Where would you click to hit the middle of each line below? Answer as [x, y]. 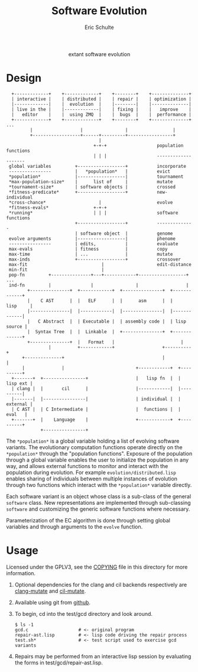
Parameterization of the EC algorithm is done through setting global [88, 520]
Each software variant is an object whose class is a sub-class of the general [99, 496]
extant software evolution [99, 54]
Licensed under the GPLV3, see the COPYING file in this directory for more [97, 567]
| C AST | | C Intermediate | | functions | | [96, 409]
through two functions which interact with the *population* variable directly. [99, 485]
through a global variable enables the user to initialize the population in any [98, 460]
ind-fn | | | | [99, 285]
